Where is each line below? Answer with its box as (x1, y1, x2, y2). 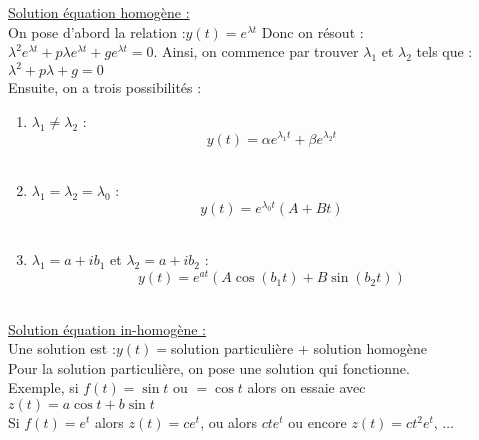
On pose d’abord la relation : (8, 21, 186, 42)
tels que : (416, 41, 473, 62)
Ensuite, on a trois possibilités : (8, 77, 202, 98)
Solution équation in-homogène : (8, 318, 206, 339)
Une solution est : (8, 338, 116, 359)
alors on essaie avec (247, 377, 366, 398)
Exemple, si (8, 377, 79, 398)
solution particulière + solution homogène (170, 338, 428, 359)
